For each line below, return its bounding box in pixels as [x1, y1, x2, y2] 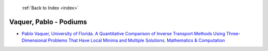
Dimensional [21, 37, 47, 44]
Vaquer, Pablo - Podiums [9, 18, 87, 26]
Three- [226, 30, 241, 36]
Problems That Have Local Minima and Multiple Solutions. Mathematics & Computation [48, 37, 225, 44]
